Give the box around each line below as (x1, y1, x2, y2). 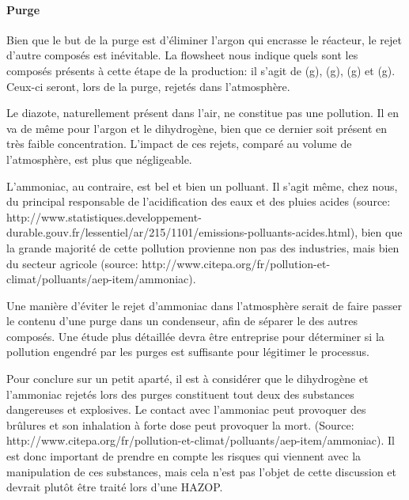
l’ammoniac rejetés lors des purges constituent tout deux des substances (6, 385, 354, 402)
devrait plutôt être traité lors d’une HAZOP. (6, 479, 223, 495)
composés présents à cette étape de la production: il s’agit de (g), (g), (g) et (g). (6, 62, 396, 78)
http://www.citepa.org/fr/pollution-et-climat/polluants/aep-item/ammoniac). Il (6, 432, 395, 449)
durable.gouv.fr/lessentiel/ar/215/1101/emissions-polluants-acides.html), (6, 224, 358, 241)
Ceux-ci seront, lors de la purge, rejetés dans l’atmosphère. (6, 78, 290, 94)
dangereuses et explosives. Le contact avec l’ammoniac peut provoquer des (6, 401, 366, 418)
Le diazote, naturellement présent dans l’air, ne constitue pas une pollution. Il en (6, 104, 400, 121)
